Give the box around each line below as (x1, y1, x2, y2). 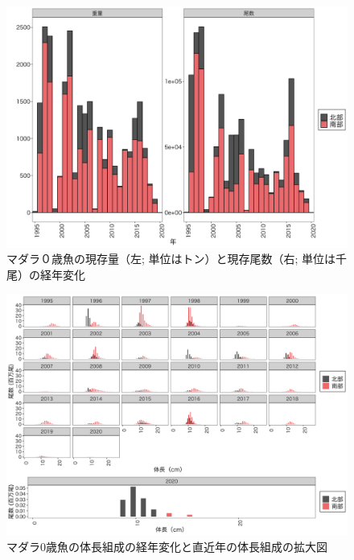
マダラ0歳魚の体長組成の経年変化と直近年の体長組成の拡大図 (6, 537, 327, 554)
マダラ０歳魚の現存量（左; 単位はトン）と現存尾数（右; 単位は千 (6, 250, 348, 267)
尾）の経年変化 (6, 266, 85, 282)
